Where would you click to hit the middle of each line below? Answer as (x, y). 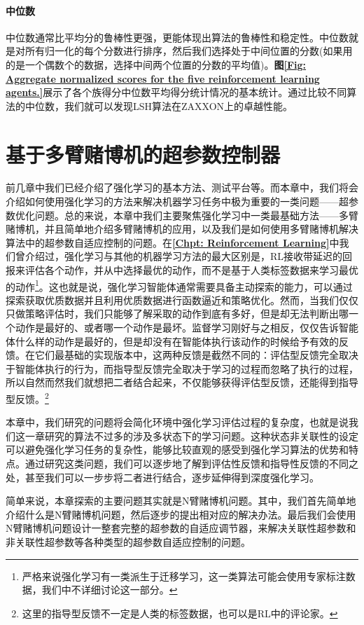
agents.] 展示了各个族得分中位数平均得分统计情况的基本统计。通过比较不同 (176, 92)
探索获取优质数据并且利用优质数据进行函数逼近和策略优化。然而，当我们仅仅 (182, 300)
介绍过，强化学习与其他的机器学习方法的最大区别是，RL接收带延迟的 (184, 256)
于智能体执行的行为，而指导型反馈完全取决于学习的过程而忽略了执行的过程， (182, 368)
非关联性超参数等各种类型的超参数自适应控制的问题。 (128, 542)
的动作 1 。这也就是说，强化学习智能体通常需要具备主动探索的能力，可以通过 (179, 285)
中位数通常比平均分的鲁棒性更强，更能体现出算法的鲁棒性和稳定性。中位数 (177, 37)
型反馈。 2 (27, 398)
